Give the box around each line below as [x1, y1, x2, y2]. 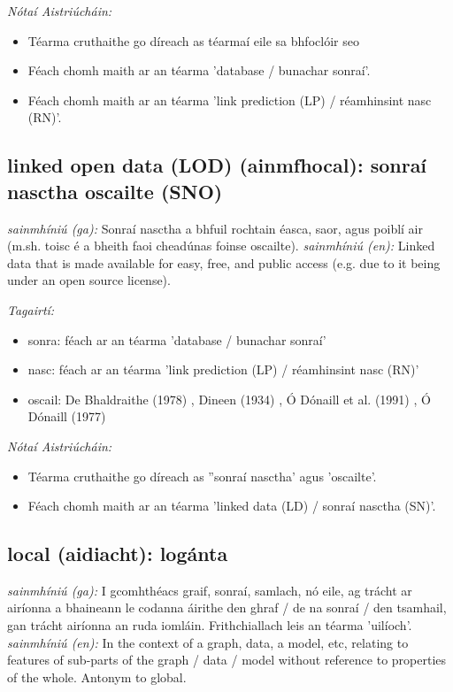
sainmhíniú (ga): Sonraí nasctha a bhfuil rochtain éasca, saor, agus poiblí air [7, 219, 424, 237]
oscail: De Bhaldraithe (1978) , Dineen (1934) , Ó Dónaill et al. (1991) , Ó [27, 389, 431, 408]
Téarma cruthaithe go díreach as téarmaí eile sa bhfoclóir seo [27, 31, 359, 50]
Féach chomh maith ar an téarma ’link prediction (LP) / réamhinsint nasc [27, 90, 432, 109]
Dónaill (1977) [27, 407, 106, 426]
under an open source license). [7, 271, 171, 289]
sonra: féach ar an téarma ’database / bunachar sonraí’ [27, 330, 326, 349]
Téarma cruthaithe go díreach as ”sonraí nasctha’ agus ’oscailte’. [27, 466, 377, 485]
